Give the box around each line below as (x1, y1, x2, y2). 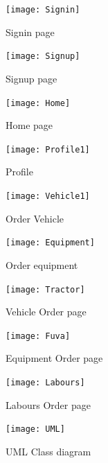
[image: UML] (6, 424, 65, 435)
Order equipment (6, 257, 78, 272)
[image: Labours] (6, 378, 85, 387)
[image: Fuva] (6, 331, 71, 341)
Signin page (6, 24, 55, 39)
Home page (6, 118, 53, 132)
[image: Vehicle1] (6, 191, 90, 201)
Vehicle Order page (6, 304, 87, 319)
